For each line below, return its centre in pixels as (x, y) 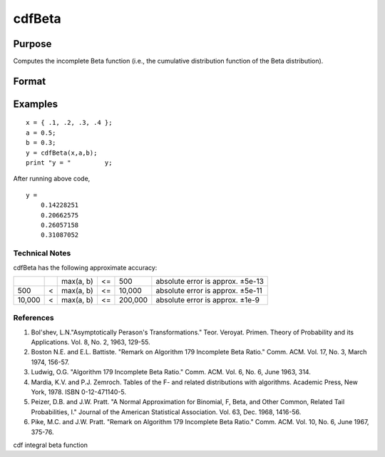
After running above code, (52, 179)
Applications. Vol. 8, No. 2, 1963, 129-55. (91, 342)
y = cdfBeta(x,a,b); (62, 153)
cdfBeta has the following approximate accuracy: (85, 267)
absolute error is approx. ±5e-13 (210, 281)
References (34, 318)
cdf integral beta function (51, 445)
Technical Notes (42, 253)
